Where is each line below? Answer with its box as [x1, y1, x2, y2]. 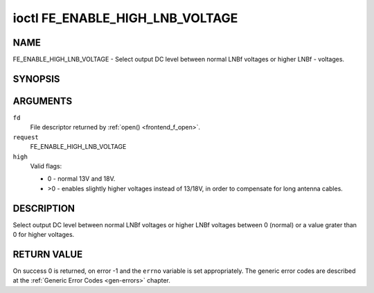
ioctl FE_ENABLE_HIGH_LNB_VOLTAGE [12, 10, 238, 26]
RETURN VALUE [12, 248, 83, 260]
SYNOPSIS [12, 73, 60, 85]
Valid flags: [30, 161, 62, 170]
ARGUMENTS [12, 95, 73, 107]
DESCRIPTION [12, 202, 75, 214]
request [12, 133, 39, 141]
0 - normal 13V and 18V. [47, 175, 116, 183]
